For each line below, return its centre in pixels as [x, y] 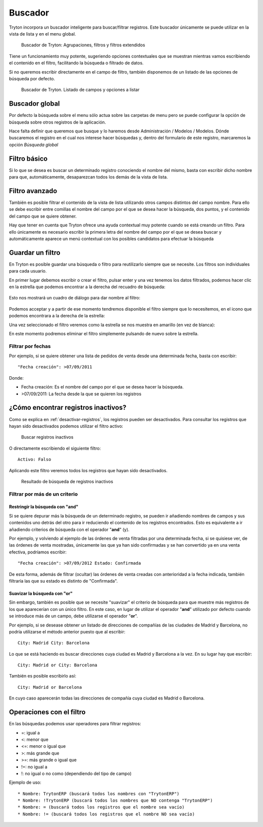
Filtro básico [28, 158]
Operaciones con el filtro [47, 712]
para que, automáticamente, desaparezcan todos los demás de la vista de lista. [88, 177]
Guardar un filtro [35, 252]
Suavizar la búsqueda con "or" [41, 593]
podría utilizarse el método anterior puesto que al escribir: [67, 632]
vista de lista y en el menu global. [43, 34]
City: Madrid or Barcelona [50, 687]
